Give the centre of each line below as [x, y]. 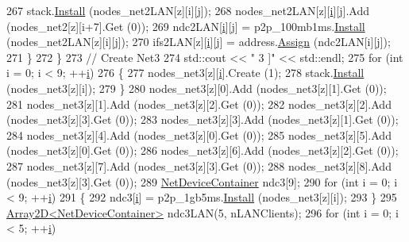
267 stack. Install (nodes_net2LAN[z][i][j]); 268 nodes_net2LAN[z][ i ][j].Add [188, 10]
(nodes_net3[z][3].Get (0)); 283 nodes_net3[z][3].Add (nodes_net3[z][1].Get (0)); [203, 119]
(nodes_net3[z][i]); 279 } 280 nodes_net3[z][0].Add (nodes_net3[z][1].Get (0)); [197, 88]
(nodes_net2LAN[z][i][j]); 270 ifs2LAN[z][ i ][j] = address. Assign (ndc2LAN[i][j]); [199, 42]
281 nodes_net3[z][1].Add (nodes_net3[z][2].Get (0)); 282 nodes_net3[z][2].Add [199, 104]
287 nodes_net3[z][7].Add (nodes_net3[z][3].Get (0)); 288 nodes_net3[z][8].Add [199, 165]
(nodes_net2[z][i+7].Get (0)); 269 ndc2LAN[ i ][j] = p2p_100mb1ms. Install [186, 26]
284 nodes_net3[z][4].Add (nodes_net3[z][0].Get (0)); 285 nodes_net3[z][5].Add [199, 134]
